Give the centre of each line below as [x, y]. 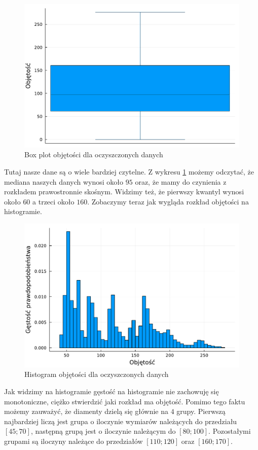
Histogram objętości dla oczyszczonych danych [97, 374]
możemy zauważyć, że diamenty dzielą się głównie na [86, 411]
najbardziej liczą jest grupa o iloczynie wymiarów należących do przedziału [121, 421]
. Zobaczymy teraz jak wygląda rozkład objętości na [168, 201]
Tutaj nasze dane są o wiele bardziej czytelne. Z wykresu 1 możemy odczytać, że [129, 171]
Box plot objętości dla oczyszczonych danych [94, 154]
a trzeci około [53, 201]
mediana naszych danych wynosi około [64, 181]
